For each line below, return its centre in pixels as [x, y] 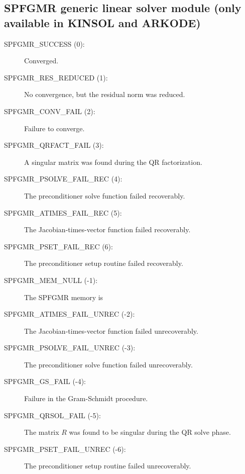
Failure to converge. [54, 128]
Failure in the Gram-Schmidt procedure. [86, 398]
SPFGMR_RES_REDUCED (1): [56, 77]
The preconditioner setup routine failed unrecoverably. [108, 466]
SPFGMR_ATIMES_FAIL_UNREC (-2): [70, 314]
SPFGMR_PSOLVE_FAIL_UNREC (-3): [70, 348]
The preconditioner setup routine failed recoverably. [104, 263]
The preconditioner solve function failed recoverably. [105, 195]
